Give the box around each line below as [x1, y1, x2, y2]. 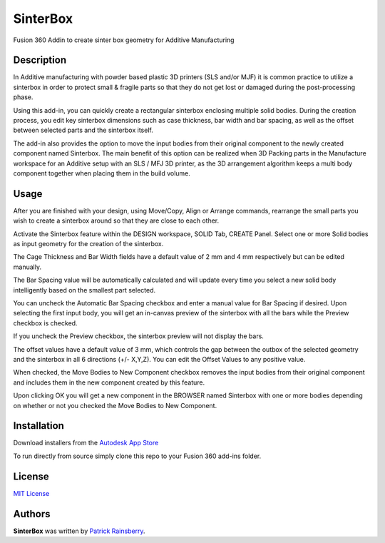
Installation [13, 420, 64, 432]
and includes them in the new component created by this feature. [13, 378, 205, 387]
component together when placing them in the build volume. [13, 168, 190, 178]
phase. [13, 93, 34, 101]
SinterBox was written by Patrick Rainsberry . [13, 527, 145, 535]
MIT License [13, 489, 50, 497]
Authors [13, 507, 51, 520]
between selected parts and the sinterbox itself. [13, 126, 153, 135]
